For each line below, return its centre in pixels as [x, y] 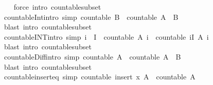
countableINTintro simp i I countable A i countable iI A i [106, 36]
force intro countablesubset [57, 7]
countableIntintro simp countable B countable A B [91, 17]
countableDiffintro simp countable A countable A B [92, 56]
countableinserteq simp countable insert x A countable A [100, 77]
